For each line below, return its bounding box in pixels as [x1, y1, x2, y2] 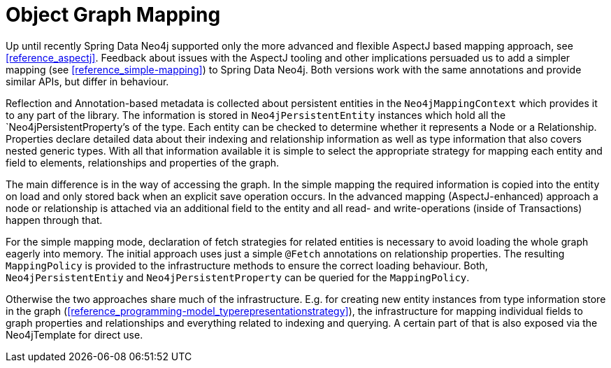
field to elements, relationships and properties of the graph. [6, 156, 280, 169]
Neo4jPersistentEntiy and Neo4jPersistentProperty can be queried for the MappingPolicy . [6, 271, 470, 283]
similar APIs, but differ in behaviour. [6, 75, 169, 87]
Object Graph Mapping [6, 3, 221, 27]
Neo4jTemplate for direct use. [6, 328, 143, 341]
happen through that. [6, 213, 103, 226]
